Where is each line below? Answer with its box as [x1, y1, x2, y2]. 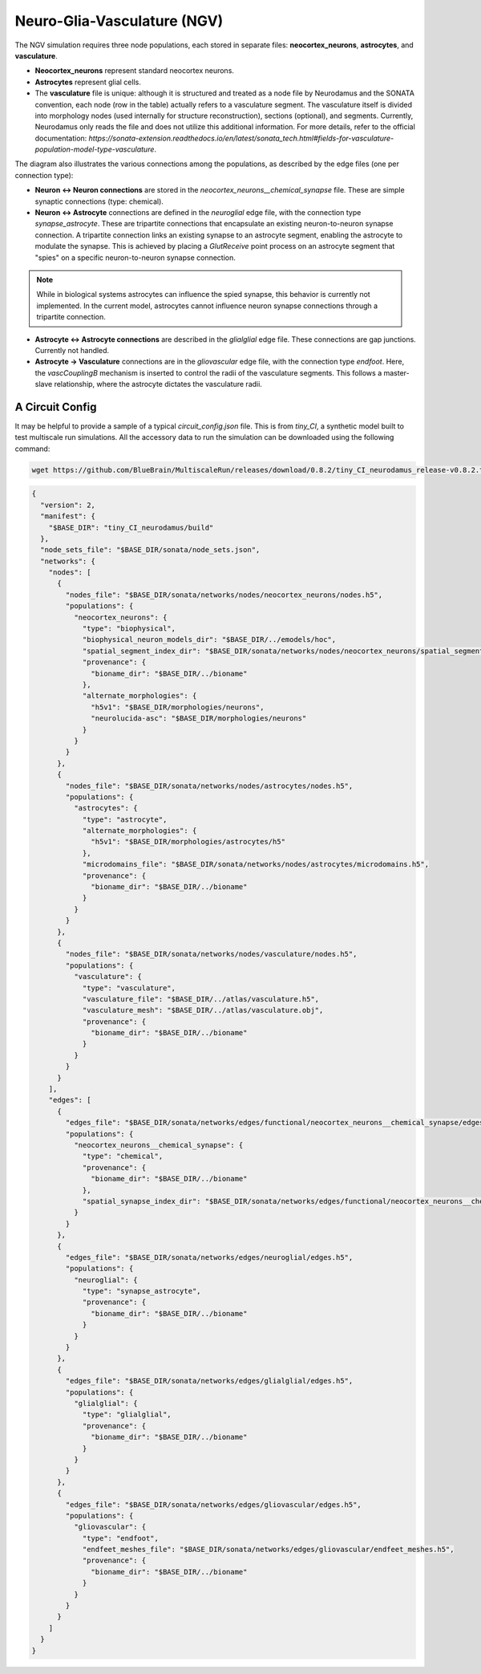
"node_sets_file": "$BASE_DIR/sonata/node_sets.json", [40, 546, 261, 555]
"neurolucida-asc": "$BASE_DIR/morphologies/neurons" [91, 714, 307, 723]
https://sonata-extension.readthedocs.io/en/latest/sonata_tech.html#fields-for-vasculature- [88, 133, 394, 143]
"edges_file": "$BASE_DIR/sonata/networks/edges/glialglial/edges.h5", [65, 1376, 354, 1386]
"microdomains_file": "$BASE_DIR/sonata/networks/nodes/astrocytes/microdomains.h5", [82, 859, 429, 869]
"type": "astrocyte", [82, 815, 168, 824]
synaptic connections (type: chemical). [34, 197, 164, 206]
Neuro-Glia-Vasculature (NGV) [14, 12, 224, 30]
